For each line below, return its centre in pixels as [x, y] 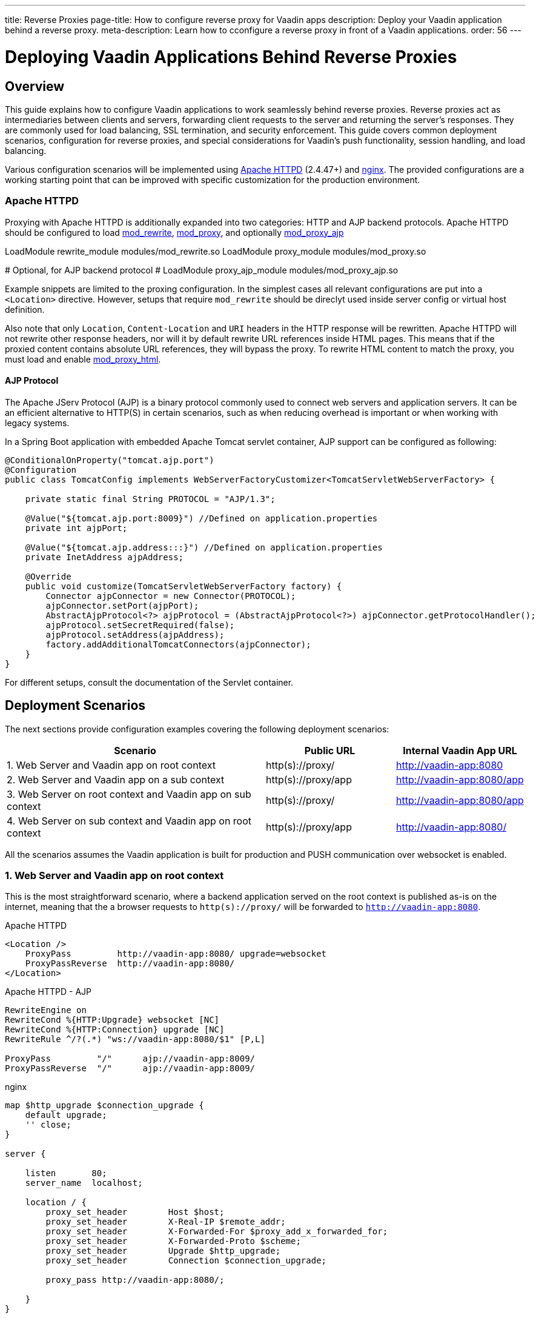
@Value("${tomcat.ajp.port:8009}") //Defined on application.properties [201, 518]
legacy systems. [37, 423]
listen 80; [66, 1173]
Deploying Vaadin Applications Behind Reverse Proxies [231, 57]
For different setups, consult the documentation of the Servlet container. [149, 682]
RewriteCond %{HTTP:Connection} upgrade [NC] [115, 1030]
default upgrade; [66, 1115]
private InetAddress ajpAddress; [104, 557]
